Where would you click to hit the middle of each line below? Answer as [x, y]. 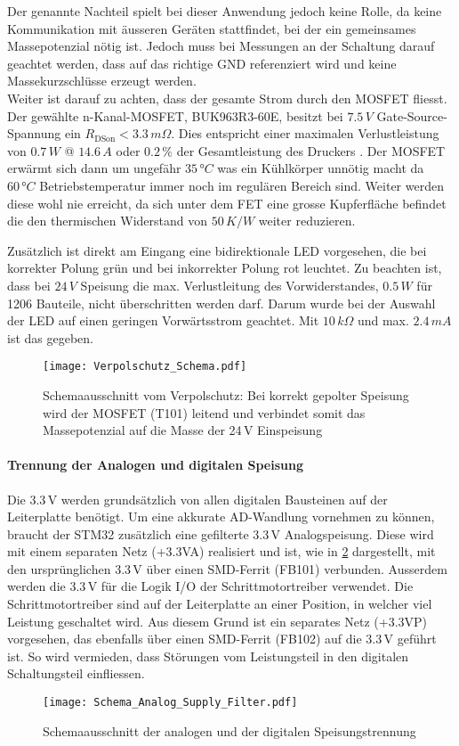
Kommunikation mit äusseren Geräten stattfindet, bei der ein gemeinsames [212, 28]
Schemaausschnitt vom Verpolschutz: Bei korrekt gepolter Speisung [226, 394]
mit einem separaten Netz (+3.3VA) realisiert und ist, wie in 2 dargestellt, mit [221, 551]
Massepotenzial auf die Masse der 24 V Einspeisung [183, 430]
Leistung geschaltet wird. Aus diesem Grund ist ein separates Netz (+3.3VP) [217, 621]
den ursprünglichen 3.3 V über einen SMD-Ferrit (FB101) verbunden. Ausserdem [227, 568]
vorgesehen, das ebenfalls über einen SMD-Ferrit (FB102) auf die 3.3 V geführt [222, 639]
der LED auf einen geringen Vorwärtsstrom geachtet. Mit [163, 320]
